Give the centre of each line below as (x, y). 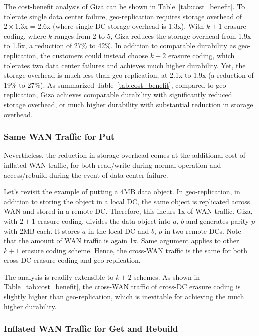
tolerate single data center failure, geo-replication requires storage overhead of (123, 16)
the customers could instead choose (94, 55)
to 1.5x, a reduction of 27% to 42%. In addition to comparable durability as (120, 46)
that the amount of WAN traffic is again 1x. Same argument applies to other (122, 240)
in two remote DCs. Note (203, 230)
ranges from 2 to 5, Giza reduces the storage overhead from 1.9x (153, 36)
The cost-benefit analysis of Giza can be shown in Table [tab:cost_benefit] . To (125, 6)
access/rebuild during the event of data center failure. (86, 174)
